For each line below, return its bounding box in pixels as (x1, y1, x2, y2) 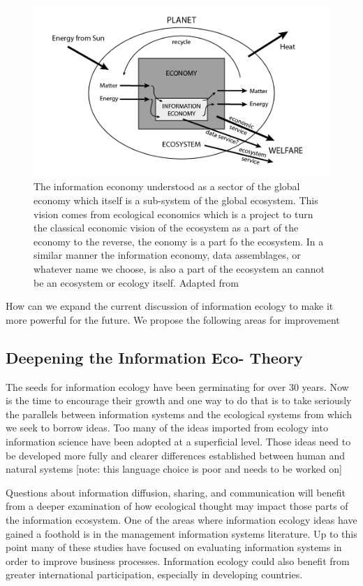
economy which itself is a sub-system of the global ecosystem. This (34, 193, 318, 208)
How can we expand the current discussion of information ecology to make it (6, 299, 334, 313)
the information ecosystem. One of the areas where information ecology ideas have (6, 512, 357, 527)
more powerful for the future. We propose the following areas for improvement (6, 312, 340, 327)
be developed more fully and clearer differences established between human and (6, 448, 346, 462)
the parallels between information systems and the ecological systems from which (6, 406, 353, 421)
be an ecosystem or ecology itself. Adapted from (34, 275, 239, 290)
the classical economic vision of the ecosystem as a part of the (34, 220, 299, 235)
